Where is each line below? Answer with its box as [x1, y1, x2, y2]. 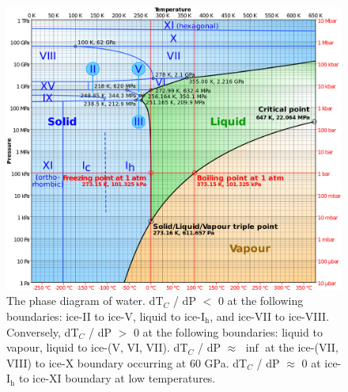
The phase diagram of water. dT [6, 292, 164, 309]
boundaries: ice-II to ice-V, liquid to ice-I [6, 307, 205, 324]
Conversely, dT [6, 323, 79, 340]
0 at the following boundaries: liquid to [133, 323, 323, 340]
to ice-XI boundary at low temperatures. [18, 370, 216, 386]
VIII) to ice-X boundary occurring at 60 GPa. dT [6, 354, 248, 371]
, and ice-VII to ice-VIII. [210, 307, 330, 324]
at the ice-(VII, [265, 339, 339, 356]
